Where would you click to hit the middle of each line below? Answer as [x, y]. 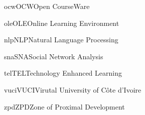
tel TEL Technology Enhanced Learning [63, 73]
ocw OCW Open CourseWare [47, 6]
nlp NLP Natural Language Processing [61, 40]
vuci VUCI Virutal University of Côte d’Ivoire [73, 89]
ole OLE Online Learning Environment [62, 23]
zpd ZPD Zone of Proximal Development [64, 106]
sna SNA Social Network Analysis [54, 56]
